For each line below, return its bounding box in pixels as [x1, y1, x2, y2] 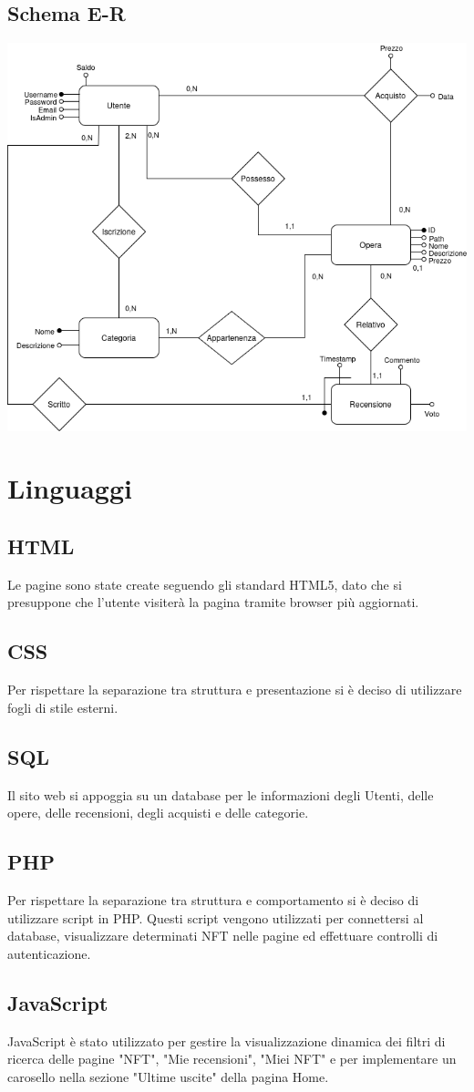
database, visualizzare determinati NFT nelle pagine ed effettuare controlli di [7, 926, 438, 945]
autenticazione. [7, 943, 91, 963]
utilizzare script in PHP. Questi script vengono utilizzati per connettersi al [7, 908, 424, 927]
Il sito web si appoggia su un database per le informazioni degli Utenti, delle [7, 785, 434, 804]
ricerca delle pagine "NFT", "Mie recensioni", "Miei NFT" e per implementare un [7, 1049, 457, 1068]
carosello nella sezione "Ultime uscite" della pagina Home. [7, 1066, 329, 1086]
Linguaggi [7, 469, 132, 507]
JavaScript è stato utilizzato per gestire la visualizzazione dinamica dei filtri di [7, 1031, 446, 1050]
